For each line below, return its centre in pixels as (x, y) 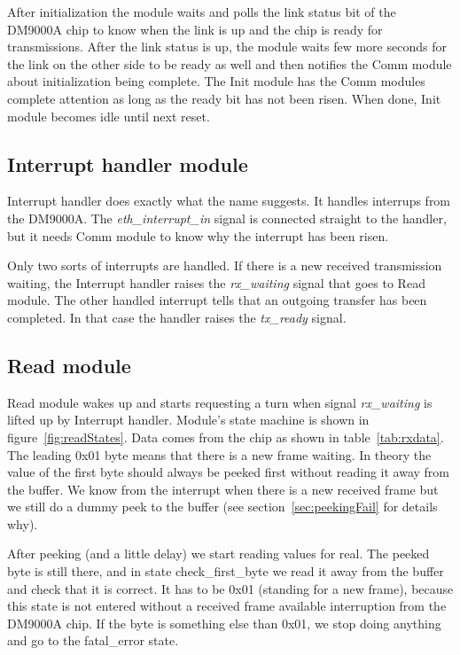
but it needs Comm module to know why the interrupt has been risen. (198, 235)
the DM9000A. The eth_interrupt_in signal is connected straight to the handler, (227, 218)
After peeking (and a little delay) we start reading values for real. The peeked (218, 554)
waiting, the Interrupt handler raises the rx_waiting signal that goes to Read (216, 282)
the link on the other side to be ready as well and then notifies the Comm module (230, 63)
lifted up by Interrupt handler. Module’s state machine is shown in (188, 420)
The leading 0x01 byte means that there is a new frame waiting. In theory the (219, 454)
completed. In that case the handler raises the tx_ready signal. (177, 317)
